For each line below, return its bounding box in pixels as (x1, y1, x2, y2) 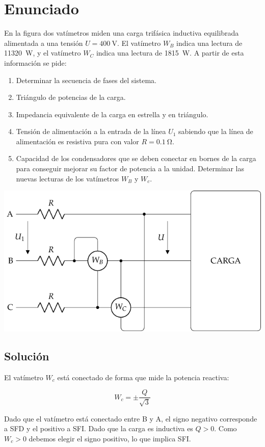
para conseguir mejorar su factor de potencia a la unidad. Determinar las (16, 163, 244, 174)
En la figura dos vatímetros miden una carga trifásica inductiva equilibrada (4, 28, 239, 38)
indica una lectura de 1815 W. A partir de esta (96, 47, 244, 58)
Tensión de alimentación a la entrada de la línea (16, 126, 166, 137)
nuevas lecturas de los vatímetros (16, 173, 119, 183)
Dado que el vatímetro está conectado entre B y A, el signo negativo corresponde (4, 413, 257, 424)
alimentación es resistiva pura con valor (16, 136, 139, 146)
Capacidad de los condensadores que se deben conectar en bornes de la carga (16, 153, 256, 164)
